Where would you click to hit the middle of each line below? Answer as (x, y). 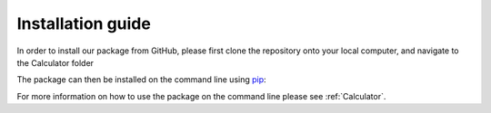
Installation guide (84, 24)
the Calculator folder (55, 62)
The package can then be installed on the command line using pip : (142, 80)
